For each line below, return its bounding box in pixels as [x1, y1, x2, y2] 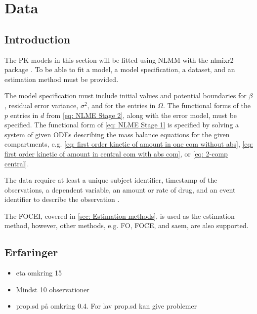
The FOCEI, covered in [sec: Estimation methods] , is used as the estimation [4, 210, 235, 221]
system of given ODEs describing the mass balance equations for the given [4, 129, 230, 139]
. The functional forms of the [163, 100, 251, 110]
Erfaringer [4, 244, 58, 260]
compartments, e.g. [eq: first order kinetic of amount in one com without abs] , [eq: [4, 139, 253, 149]
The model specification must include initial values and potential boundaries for [4, 90, 247, 101]
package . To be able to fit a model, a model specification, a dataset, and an [4, 64, 235, 75]
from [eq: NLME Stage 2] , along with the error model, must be [46, 110, 237, 120]
